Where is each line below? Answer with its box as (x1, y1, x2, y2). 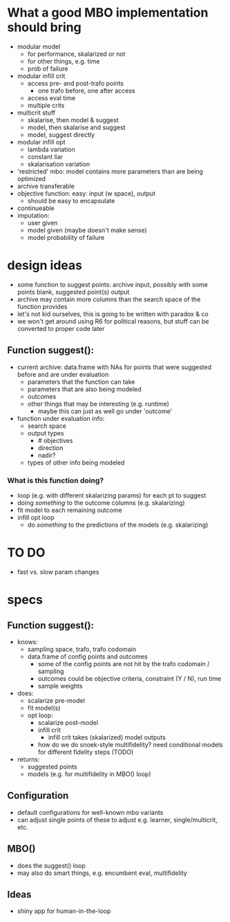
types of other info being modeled (27, 458, 125, 467)
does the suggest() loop (17, 861, 86, 869)
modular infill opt (17, 138, 66, 146)
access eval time (27, 93, 76, 102)
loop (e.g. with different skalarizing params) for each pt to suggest (17, 491, 207, 499)
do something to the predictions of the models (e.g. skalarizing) (27, 520, 209, 529)
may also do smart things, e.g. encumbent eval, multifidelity (17, 869, 188, 877)
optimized (17, 174, 46, 182)
